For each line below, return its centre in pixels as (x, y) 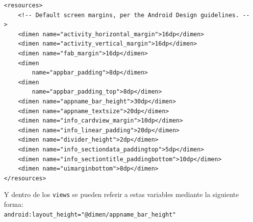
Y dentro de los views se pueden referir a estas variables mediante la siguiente (121, 194)
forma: (14, 204)
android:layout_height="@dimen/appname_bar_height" (90, 214)
